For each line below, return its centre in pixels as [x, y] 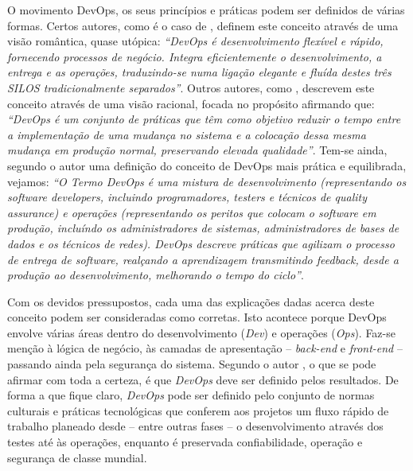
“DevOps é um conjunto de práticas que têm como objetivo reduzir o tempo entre [204, 119]
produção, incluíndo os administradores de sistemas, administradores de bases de [203, 228]
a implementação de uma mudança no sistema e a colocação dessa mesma [187, 134]
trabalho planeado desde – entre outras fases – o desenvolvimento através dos [195, 426]
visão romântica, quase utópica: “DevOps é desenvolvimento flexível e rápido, [195, 41]
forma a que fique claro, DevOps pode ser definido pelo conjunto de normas [191, 395]
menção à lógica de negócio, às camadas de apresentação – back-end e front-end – [205, 348]
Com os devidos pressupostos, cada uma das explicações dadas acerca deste [191, 301]
